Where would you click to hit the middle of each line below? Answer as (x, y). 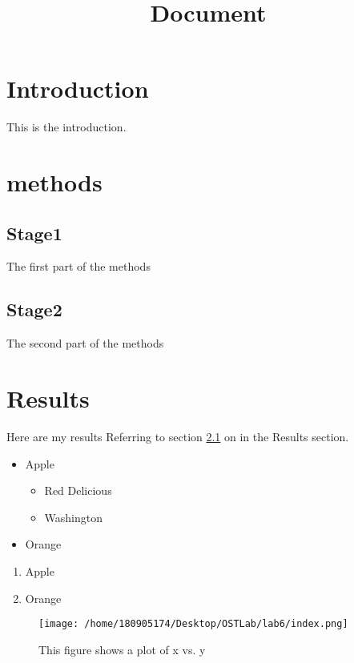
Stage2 (34, 309)
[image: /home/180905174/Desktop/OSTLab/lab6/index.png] (193, 624)
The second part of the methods (85, 343)
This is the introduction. (66, 127)
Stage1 (34, 233)
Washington (74, 517)
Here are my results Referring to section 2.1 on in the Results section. (178, 436)
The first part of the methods (78, 266)
